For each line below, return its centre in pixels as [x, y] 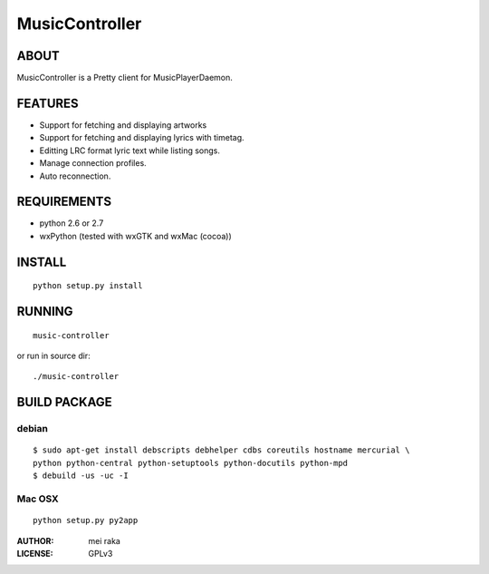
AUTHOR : [35, 540]
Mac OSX [38, 499]
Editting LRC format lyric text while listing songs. [130, 151]
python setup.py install [88, 286]
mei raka [105, 540]
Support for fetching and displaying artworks [123, 125]
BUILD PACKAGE [64, 402]
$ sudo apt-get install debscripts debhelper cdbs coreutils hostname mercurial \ [221, 450]
